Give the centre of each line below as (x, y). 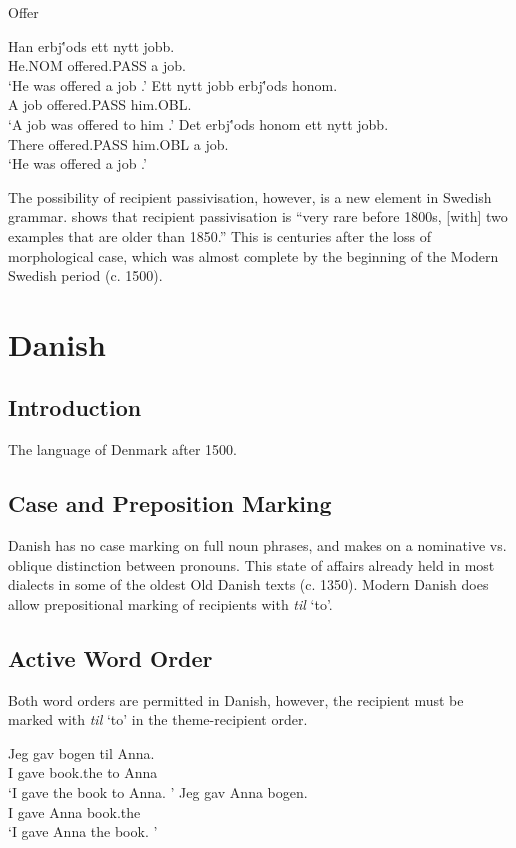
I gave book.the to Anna (83, 772)
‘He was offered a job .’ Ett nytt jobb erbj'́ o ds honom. (173, 84)
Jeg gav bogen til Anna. (81, 752)
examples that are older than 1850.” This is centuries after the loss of (219, 235)
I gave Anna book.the (74, 811)
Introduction (75, 407)
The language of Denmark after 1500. (122, 449)
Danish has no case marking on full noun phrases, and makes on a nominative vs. (257, 545)
